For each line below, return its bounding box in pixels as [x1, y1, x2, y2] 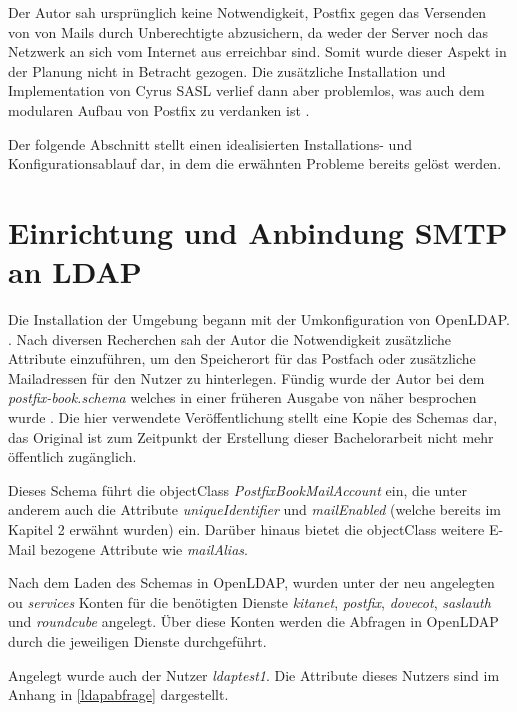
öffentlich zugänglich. [8, 446, 137, 467]
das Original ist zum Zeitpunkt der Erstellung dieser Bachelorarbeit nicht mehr [8, 426, 494, 447]
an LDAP [8, 251, 142, 292]
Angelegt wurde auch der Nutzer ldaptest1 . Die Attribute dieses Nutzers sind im [8, 664, 500, 685]
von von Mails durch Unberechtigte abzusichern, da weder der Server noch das [8, 21, 489, 42]
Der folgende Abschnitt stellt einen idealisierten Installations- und [8, 133, 412, 154]
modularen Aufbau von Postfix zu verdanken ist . [8, 99, 310, 120]
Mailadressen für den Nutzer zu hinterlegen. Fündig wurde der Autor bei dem [8, 367, 485, 388]
